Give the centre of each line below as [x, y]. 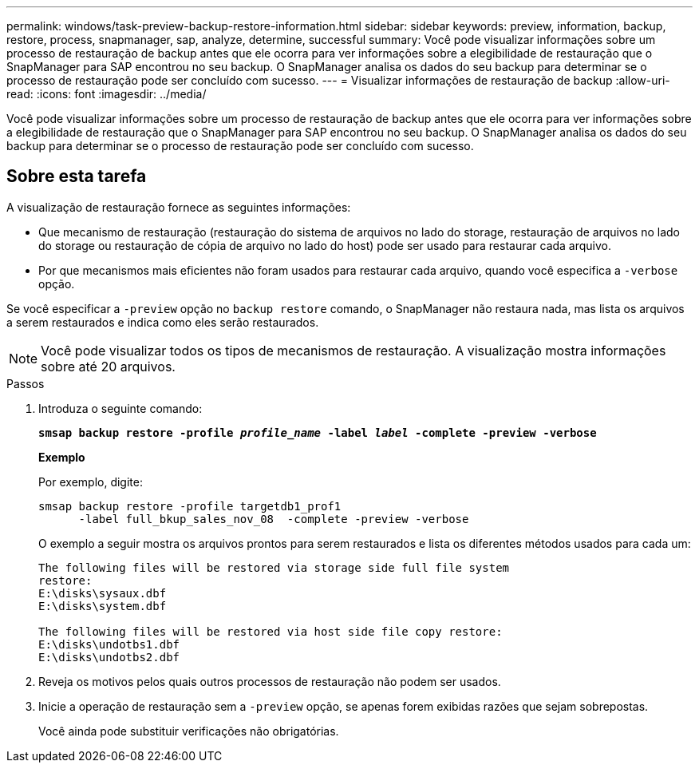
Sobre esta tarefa [77, 176]
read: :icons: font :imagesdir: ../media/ [107, 94]
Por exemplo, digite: [91, 482]
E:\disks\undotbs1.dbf [109, 644]
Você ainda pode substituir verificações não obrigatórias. [189, 731]
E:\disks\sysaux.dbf [103, 593]
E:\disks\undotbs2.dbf [109, 657]
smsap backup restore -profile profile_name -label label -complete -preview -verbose [318, 432]
